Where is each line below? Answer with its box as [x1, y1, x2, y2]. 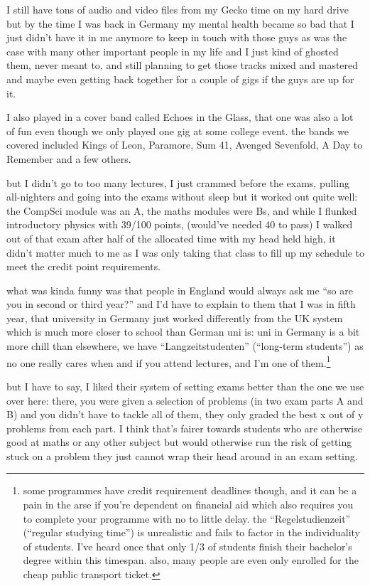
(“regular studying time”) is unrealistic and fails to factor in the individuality [23, 525, 360, 540]
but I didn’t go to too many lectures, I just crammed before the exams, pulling [6, 175, 349, 190]
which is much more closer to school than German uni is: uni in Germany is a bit [6, 324, 360, 339]
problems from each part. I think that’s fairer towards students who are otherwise [6, 420, 362, 435]
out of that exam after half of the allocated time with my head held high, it [6, 230, 336, 245]
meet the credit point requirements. [6, 259, 161, 274]
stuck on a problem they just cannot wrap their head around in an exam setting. [6, 448, 358, 463]
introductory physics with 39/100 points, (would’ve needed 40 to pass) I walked [6, 217, 353, 232]
